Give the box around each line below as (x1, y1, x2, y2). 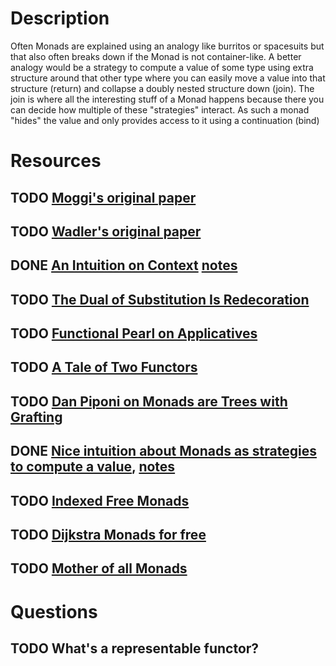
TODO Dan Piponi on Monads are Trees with (10, 393, 288, 410)
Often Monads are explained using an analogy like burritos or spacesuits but (10, 40, 325, 52)
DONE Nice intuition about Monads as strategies (10, 443, 317, 460)
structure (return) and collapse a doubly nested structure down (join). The (10, 82, 315, 94)
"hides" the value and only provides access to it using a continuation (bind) (10, 114, 320, 126)
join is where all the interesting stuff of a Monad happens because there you (10, 93, 325, 105)
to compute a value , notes (10, 458, 176, 476)
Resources (10, 150, 102, 172)
